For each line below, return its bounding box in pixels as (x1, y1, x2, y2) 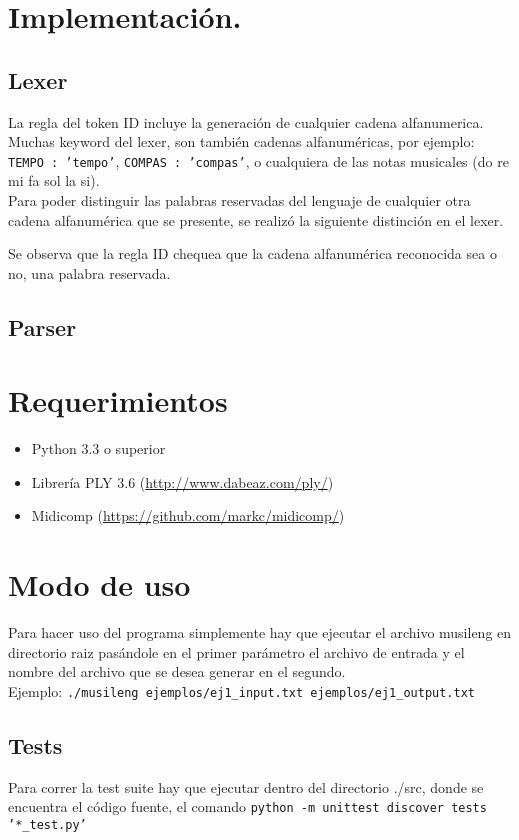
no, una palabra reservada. (8, 262, 171, 283)
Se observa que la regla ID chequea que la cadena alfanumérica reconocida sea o (8, 243, 497, 264)
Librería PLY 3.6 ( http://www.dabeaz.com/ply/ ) (31, 471, 334, 492)
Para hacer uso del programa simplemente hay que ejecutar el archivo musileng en (8, 622, 512, 643)
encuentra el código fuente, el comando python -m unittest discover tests (8, 796, 487, 817)
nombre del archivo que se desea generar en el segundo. (8, 661, 346, 682)
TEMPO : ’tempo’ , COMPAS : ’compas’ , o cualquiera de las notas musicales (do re (8, 150, 509, 171)
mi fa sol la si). (8, 170, 100, 191)
